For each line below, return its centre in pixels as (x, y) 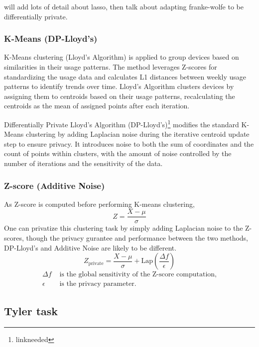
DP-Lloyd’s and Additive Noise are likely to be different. (90, 247)
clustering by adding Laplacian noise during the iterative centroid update (138, 134)
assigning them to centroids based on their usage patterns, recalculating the (120, 96)
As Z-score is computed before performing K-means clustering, (99, 204)
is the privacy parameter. (98, 284)
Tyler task (31, 310)
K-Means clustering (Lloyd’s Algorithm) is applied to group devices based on (122, 57)
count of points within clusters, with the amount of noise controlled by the (118, 153)
